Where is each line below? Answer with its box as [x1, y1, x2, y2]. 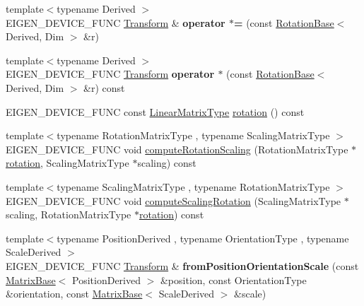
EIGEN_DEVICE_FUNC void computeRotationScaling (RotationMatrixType [6, 141, 348, 156]
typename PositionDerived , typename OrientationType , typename [57, 230, 349, 245]
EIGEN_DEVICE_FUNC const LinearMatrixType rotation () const [6, 104, 305, 119]
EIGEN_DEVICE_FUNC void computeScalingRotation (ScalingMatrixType [6, 193, 341, 208]
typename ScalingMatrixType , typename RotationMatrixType [57, 179, 330, 194]
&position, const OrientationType [160, 272, 307, 287]
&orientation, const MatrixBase [6, 286, 143, 301]
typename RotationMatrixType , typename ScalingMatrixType [57, 128, 330, 143]
